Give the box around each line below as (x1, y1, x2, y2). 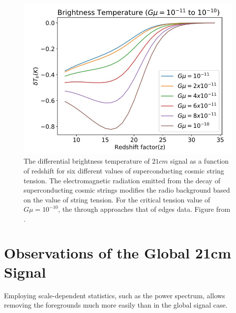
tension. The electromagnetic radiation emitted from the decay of (24, 175, 220, 185)
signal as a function (170, 156, 229, 166)
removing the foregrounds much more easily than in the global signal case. (4, 300, 228, 310)
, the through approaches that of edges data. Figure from (58, 204, 231, 214)
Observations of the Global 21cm (4, 242, 231, 262)
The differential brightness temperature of (24, 156, 150, 166)
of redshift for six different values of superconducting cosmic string (24, 166, 224, 175)
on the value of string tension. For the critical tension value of (24, 194, 210, 204)
